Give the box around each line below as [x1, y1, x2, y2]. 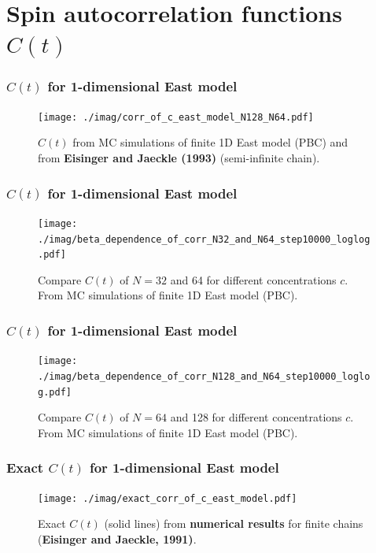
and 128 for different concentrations [170, 409, 342, 425]
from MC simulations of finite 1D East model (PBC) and [72, 134, 348, 150]
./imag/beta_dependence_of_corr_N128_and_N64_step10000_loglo [38, 370, 370, 382]
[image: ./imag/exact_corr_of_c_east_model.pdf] [38, 492, 297, 504]
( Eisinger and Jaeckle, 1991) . [38, 530, 197, 547]
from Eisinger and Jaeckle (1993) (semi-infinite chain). [38, 150, 320, 166]
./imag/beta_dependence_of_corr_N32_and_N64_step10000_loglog [38, 233, 370, 245]
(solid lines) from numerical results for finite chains [104, 515, 363, 532]
